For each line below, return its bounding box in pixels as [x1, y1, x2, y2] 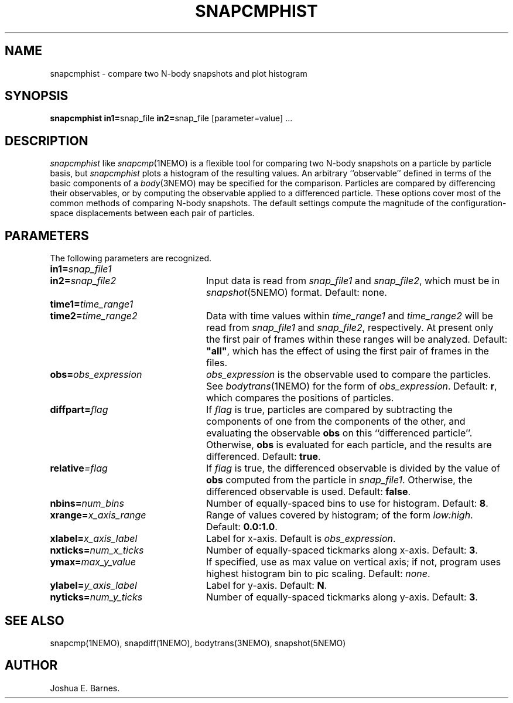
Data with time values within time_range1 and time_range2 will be [206, 310, 493, 322]
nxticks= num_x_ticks [50, 544, 144, 557]
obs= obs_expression [50, 368, 142, 381]
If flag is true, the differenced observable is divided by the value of [206, 462, 500, 475]
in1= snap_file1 [50, 263, 112, 275]
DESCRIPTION [5, 133, 88, 148]
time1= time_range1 [50, 298, 134, 310]
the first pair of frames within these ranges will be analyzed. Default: [206, 333, 508, 346]
